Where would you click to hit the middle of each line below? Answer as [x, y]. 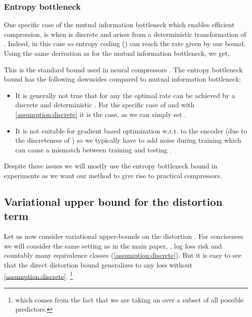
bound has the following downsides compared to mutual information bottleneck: [123, 79]
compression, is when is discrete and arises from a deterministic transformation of [125, 34]
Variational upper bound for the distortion [113, 201]
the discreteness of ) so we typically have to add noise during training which [128, 140]
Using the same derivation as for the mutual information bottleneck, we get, [117, 53]
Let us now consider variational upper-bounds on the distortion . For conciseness [124, 236]
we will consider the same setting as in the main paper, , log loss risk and [113, 245]
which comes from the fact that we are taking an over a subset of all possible [129, 299]
